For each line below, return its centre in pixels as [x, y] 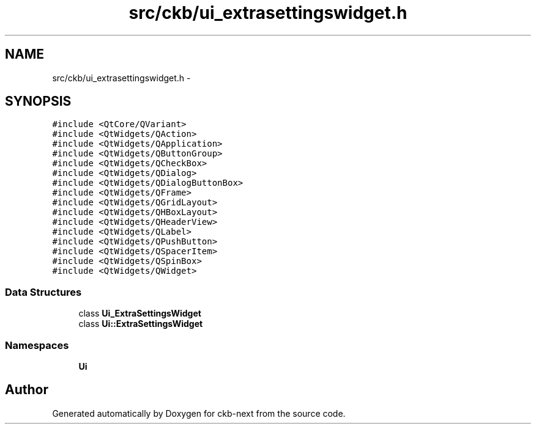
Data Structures [43, 292]
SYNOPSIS [38, 101]
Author [27, 390]
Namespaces [37, 345]
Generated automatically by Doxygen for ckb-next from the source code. [199, 413]
